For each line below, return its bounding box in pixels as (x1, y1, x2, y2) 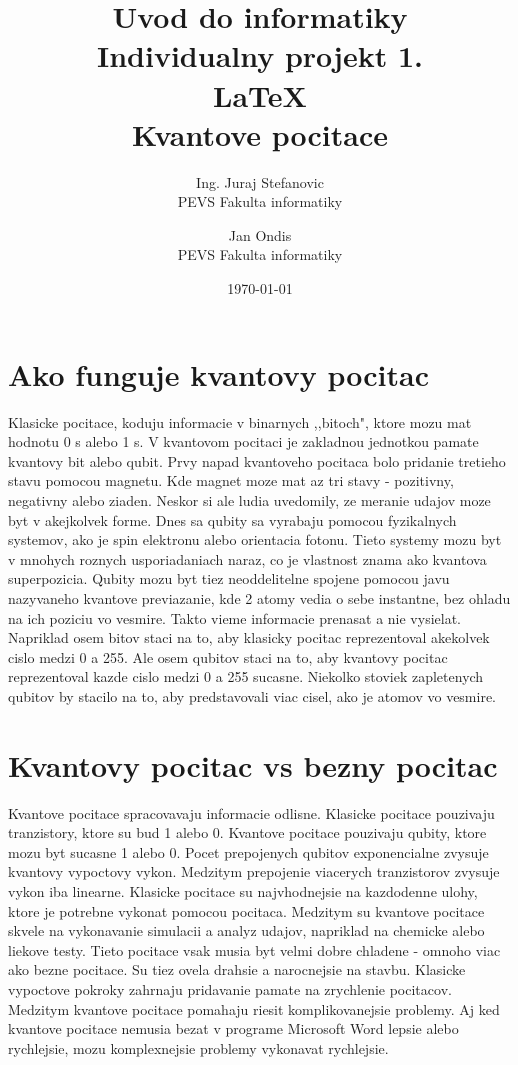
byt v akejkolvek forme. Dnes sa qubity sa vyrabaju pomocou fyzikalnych (8, 509, 457, 530)
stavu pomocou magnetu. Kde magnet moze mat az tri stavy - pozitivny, (8, 470, 454, 491)
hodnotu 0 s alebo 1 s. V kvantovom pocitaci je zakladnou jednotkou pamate (8, 431, 479, 452)
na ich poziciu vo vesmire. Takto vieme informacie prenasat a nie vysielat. (8, 607, 461, 628)
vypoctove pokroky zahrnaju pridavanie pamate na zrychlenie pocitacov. (8, 978, 452, 999)
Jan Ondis (228, 224, 292, 245)
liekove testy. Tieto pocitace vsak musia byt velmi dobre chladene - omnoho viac (8, 939, 501, 960)
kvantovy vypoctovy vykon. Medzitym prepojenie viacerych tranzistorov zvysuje (8, 861, 500, 882)
